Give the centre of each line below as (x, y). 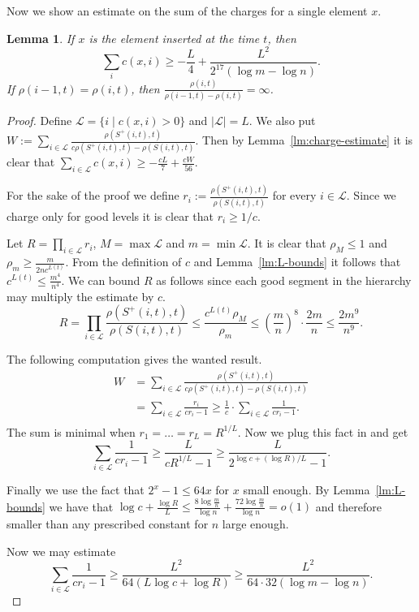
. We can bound (101, 280)
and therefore (349, 506)
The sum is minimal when (71, 431)
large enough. (255, 523)
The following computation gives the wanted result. (134, 359)
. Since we (371, 195)
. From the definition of (123, 262)
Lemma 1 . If (41, 38)
